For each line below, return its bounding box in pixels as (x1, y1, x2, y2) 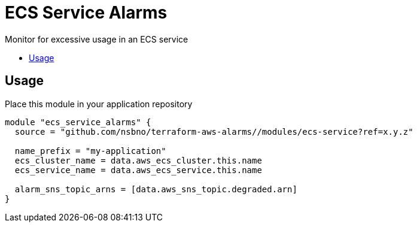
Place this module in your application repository (5, 98, 193, 109)
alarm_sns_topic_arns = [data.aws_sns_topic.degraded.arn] (14, 184, 297, 194)
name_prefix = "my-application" (14, 146, 166, 156)
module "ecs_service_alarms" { (5, 117, 151, 127)
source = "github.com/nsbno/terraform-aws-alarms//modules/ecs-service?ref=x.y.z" (14, 126, 413, 137)
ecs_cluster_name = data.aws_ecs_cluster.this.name (14, 155, 262, 165)
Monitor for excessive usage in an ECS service (5, 34, 188, 44)
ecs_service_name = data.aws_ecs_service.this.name (14, 165, 262, 175)
